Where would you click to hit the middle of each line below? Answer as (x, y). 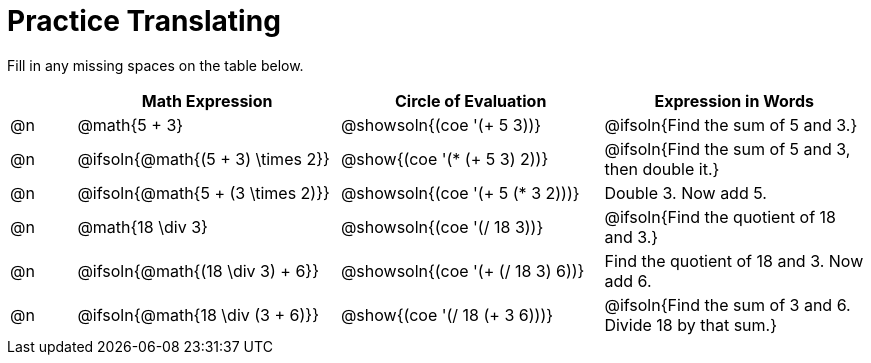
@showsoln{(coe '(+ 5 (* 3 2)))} (460, 192)
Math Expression (207, 100)
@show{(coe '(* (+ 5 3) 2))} (444, 158)
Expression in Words (734, 100)
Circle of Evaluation (471, 100)
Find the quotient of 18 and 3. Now (734, 260)
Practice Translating (144, 21)
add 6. (628, 280)
